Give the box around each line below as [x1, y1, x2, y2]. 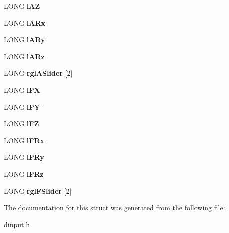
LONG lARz [4, 51, 45, 61]
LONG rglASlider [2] [4, 68, 73, 78]
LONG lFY [4, 101, 40, 112]
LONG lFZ [4, 118, 39, 129]
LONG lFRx [4, 135, 44, 145]
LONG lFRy [4, 152, 44, 162]
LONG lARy [4, 34, 45, 45]
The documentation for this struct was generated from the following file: [4, 202, 225, 213]
